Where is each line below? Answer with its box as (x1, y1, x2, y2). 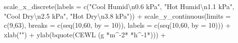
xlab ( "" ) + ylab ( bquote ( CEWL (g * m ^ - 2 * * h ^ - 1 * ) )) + (4, 29, 166, 39)
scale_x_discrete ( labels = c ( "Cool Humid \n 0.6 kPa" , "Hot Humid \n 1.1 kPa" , (4, 1, 235, 11)
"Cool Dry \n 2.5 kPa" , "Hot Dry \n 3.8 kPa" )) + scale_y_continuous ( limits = (4, 11, 231, 21)
